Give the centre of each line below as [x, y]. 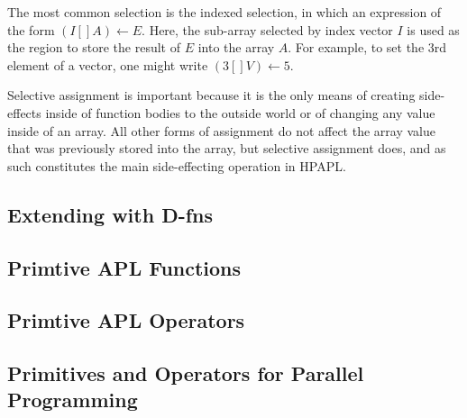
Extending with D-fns [110, 214]
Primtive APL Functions [124, 267]
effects [24, 112]
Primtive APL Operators [126, 320]
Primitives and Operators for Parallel [186, 373]
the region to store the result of [94, 47]
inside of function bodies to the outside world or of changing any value [240, 112]
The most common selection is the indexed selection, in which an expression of [224, 12]
